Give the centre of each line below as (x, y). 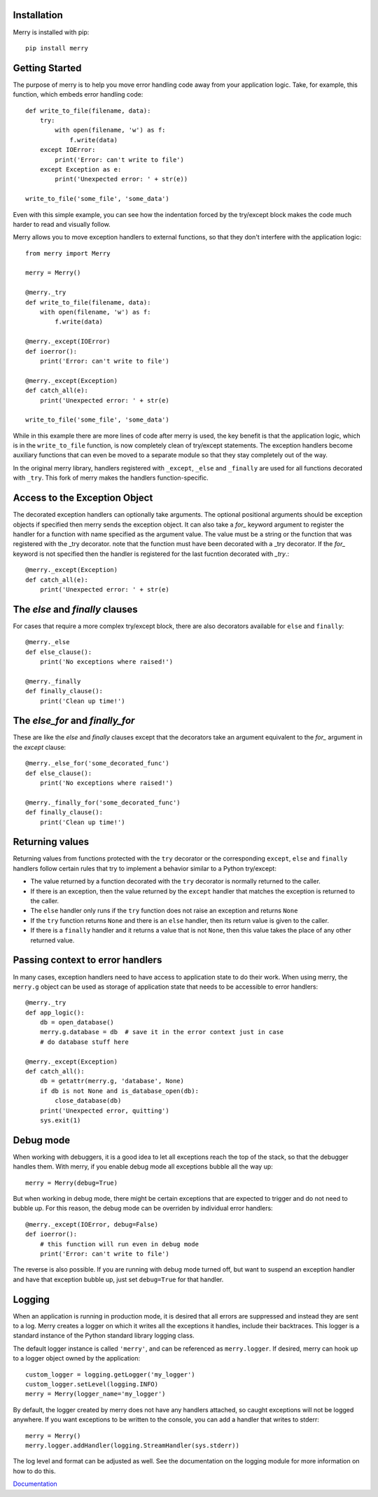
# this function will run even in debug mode (119, 1244)
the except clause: (40, 747)
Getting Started (47, 68)
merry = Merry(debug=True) (72, 1183)
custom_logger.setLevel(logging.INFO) (92, 1384)
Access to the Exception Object (83, 498)
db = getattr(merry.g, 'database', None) (112, 1081)
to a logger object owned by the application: (76, 1358)
